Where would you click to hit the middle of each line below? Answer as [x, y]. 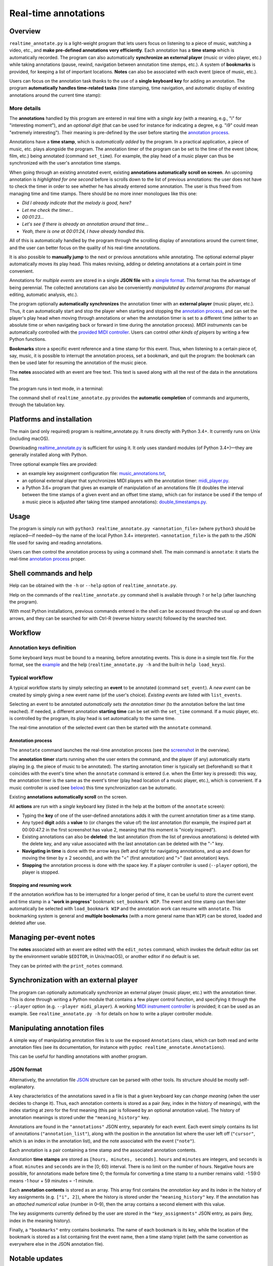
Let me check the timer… [48, 210]
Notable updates [36, 1258]
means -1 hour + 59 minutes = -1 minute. [52, 1180]
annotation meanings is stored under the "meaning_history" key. [80, 1117]
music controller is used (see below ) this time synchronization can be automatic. [93, 787]
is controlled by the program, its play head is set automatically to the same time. [93, 718]
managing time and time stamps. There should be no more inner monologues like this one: [103, 193]
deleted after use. [28, 923]
